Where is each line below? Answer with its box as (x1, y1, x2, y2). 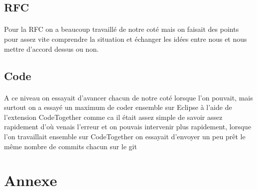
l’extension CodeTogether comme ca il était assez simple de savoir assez (4, 111, 223, 122)
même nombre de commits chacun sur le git (4, 141, 137, 151)
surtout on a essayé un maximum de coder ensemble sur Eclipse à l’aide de (4, 102, 232, 112)
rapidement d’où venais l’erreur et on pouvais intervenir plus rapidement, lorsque (4, 121, 252, 132)
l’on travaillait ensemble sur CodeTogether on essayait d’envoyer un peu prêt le (4, 131, 246, 141)
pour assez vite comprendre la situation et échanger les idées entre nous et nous (4, 33, 247, 44)
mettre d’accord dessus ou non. (4, 43, 99, 54)
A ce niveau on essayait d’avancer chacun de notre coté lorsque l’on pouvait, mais (4, 92, 253, 102)
